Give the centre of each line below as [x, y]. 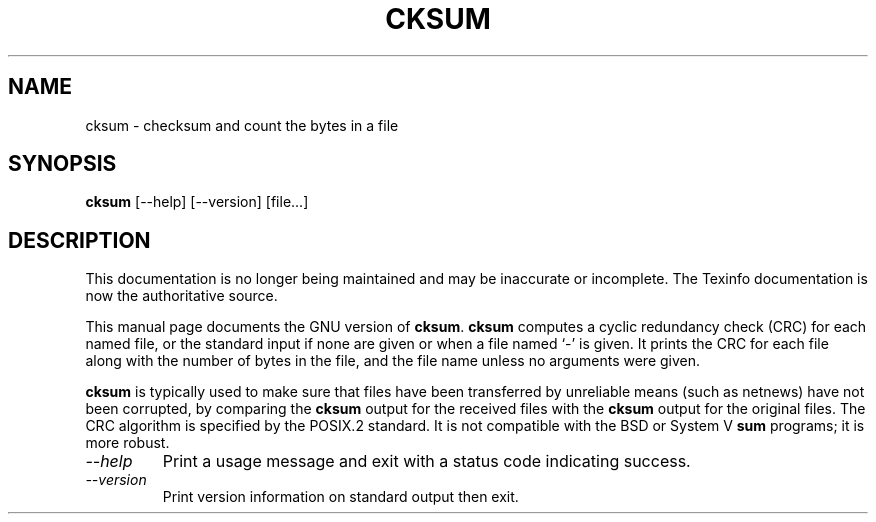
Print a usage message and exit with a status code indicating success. [426, 461]
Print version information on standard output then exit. [340, 497]
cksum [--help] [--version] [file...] [197, 202]
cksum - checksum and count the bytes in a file [242, 125]
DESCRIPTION [79, 240]
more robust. [127, 443]
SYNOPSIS [62, 164]
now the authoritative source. [181, 296]
